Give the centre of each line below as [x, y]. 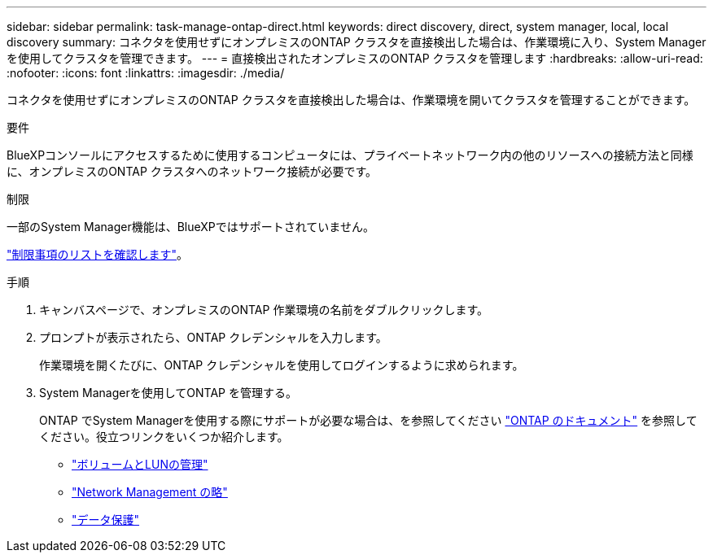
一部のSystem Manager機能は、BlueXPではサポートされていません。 [190, 227]
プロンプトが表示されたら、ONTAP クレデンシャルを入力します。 [213, 337]
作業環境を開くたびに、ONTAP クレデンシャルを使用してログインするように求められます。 [282, 365]
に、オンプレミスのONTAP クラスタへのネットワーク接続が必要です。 [192, 171]
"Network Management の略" [150, 492]
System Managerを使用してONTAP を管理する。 [168, 393]
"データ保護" [106, 520]
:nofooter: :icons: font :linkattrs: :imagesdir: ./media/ [146, 73]
